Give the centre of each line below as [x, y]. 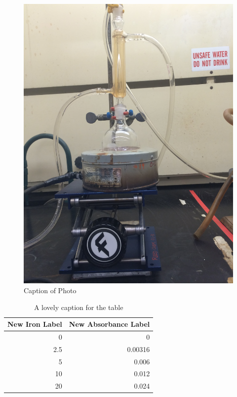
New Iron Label [35, 324]
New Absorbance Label [109, 324]
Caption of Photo [50, 290]
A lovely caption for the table [79, 307]
